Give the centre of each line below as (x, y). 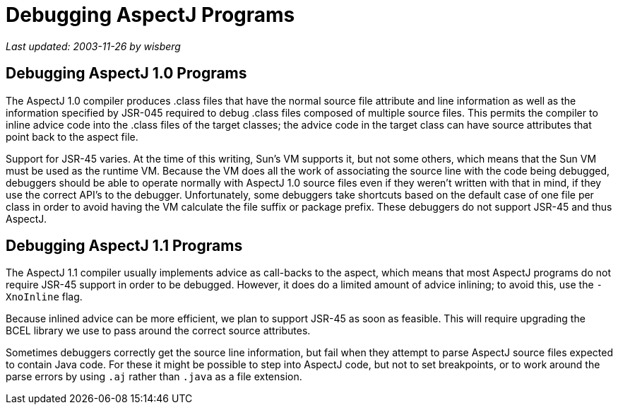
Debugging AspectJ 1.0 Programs (126, 74)
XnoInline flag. (44, 297)
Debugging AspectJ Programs (150, 15)
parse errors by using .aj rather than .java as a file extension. (154, 377)
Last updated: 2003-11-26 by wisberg (93, 46)
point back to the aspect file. (72, 136)
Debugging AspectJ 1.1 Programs (124, 246)
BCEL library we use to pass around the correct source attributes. (158, 331)
